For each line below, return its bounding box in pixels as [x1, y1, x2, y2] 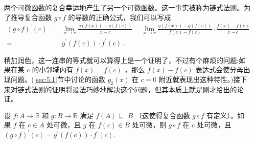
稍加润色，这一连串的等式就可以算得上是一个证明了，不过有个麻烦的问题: [4, 55, 239, 65]
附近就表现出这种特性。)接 [159, 74, 240, 84]
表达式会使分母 [195, 64, 244, 75]
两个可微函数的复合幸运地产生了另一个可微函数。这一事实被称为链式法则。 [4, 2, 244, 12]
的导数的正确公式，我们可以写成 [68, 12, 171, 22]
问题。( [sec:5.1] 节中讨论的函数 [10, 74, 105, 84]
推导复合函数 [10, 12, 52, 22]
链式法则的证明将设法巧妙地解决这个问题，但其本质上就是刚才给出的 [17, 84, 237, 94]
